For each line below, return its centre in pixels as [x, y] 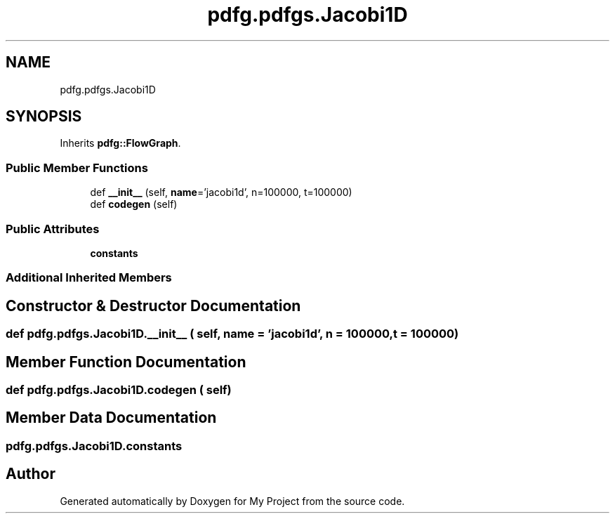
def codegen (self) [134, 204]
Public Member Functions [77, 167]
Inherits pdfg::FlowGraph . [120, 143]
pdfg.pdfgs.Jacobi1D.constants [94, 446]
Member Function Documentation [126, 362]
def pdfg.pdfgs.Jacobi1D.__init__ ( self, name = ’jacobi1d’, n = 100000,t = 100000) [232, 334]
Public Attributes [53, 229]
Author [31, 474]
